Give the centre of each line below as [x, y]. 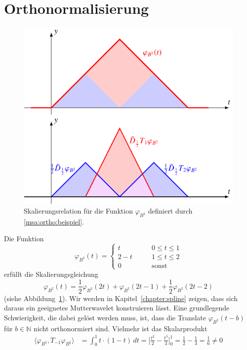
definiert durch [170, 211]
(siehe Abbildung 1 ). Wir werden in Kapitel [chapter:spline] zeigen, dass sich [121, 298]
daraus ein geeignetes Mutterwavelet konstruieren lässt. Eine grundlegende [117, 308]
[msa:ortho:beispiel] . [54, 222]
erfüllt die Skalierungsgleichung [51, 274]
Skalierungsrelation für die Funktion [78, 211]
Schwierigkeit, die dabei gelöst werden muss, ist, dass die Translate [105, 317]
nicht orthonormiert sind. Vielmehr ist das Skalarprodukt [121, 328]
